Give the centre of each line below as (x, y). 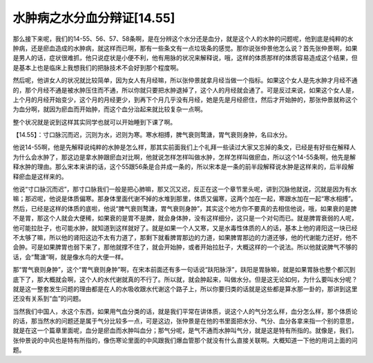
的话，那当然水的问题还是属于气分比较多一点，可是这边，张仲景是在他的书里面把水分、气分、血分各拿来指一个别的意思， (185, 321)
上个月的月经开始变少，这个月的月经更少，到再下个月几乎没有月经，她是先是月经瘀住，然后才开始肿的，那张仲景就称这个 (185, 100)
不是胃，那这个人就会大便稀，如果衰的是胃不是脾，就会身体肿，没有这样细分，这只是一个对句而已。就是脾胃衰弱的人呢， (185, 218)
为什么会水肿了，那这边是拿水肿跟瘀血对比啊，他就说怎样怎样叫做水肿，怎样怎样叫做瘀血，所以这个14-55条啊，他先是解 (184, 157)
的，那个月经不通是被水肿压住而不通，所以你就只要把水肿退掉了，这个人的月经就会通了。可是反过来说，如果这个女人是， (185, 90)
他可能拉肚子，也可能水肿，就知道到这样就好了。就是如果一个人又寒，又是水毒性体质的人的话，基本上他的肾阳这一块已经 (185, 227)
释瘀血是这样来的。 (40, 176)
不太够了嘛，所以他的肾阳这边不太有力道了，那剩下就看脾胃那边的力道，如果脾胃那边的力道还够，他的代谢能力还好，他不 (185, 237)
